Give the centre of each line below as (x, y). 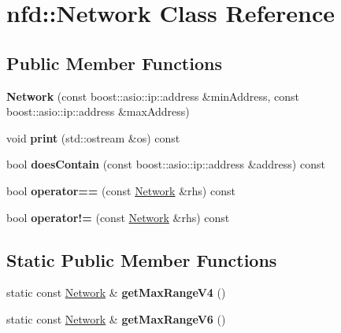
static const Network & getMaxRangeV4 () (116, 292)
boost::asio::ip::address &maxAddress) (98, 111)
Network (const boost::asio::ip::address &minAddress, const (153, 96)
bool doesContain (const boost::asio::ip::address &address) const (166, 164)
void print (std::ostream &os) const (93, 137)
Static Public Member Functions (142, 259)
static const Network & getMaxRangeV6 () (116, 318)
